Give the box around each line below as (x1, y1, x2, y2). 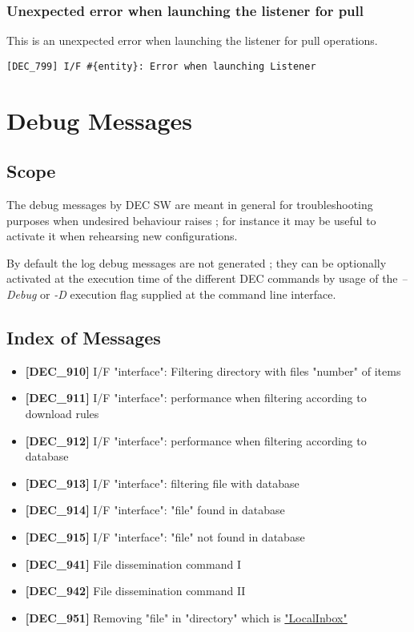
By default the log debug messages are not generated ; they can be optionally (6, 254, 387, 271)
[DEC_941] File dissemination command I (25, 555, 241, 572)
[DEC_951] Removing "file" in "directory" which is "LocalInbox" (25, 609, 348, 626)
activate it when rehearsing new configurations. (6, 227, 238, 244)
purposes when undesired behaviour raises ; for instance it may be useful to (6, 211, 376, 228)
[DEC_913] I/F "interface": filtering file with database (25, 474, 299, 491)
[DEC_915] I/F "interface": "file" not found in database (25, 528, 305, 545)
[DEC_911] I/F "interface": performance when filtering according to (25, 389, 367, 406)
